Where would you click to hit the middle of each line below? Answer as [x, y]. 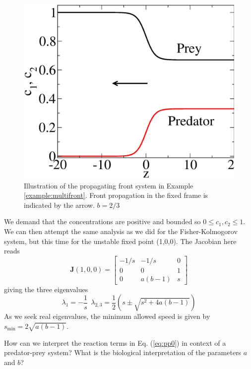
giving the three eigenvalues [46, 289]
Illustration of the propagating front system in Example [109, 185]
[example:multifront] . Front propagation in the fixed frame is [116, 195]
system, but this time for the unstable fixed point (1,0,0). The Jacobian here [120, 241]
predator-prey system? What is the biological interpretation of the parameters [123, 352]
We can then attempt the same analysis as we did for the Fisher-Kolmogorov [121, 231]
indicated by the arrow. [59, 205]
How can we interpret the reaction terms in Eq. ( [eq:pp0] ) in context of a [115, 342]
